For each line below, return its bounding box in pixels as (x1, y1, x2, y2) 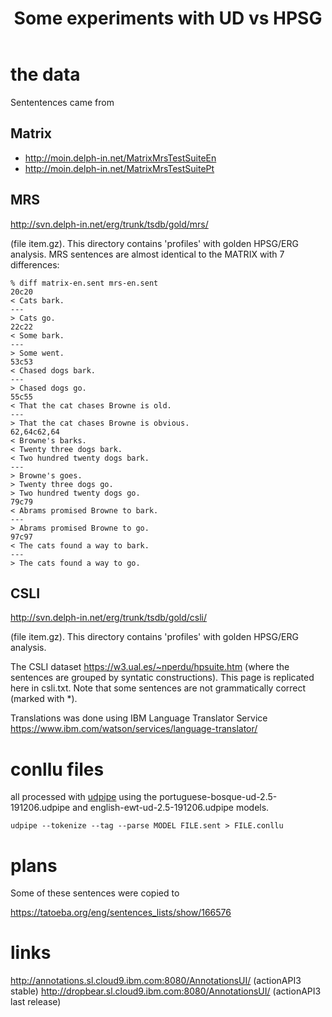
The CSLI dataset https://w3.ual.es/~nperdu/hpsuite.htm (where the (10, 661, 290, 673)
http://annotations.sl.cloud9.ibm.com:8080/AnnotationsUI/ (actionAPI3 (10, 975, 302, 987)
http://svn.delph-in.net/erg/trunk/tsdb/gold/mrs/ (10, 218, 209, 230)
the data (10, 63, 81, 86)
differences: (10, 258, 60, 271)
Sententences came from (10, 96, 115, 108)
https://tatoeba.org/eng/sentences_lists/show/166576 (10, 907, 232, 919)
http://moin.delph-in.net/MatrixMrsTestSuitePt (24, 162, 215, 174)
